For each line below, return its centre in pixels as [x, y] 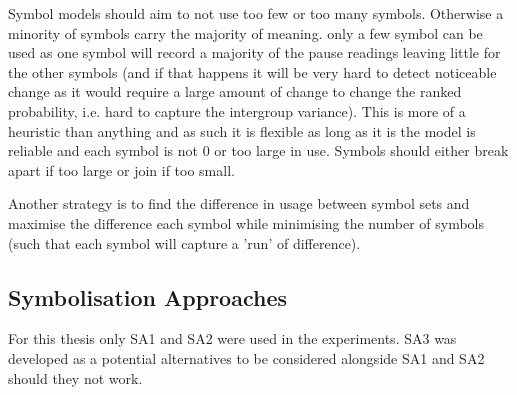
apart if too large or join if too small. [121, 169]
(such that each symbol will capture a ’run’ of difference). [184, 242]
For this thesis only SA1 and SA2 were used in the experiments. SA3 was [232, 338]
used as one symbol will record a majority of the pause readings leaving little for [254, 52]
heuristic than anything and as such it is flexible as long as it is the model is [242, 130]
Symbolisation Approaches [148, 296]
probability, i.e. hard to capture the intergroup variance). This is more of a [237, 110]
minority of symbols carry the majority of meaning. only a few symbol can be [245, 32]
